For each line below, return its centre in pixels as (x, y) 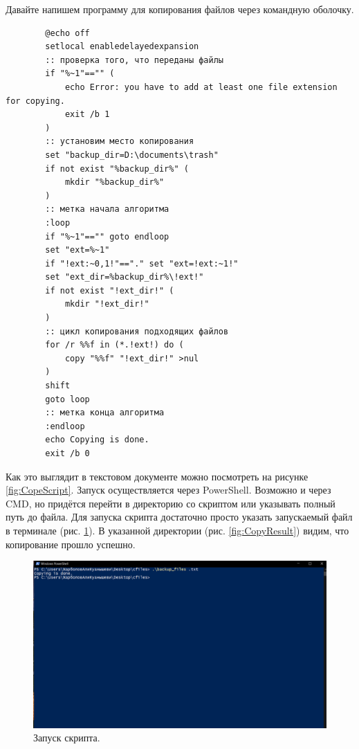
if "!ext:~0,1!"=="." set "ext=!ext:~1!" (142, 263)
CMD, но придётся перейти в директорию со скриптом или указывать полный (171, 503)
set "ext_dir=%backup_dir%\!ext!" (125, 277)
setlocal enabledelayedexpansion (122, 47)
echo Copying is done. (97, 440)
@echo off (67, 33)
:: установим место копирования (120, 142)
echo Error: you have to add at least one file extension (201, 87)
